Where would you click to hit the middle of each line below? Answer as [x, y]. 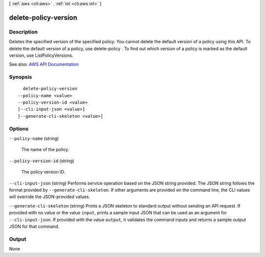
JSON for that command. [34, 226]
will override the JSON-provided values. [50, 197]
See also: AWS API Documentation [44, 64]
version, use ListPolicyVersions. [41, 55]
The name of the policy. [45, 150]
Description [23, 32]
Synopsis [20, 77]
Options [19, 128]
